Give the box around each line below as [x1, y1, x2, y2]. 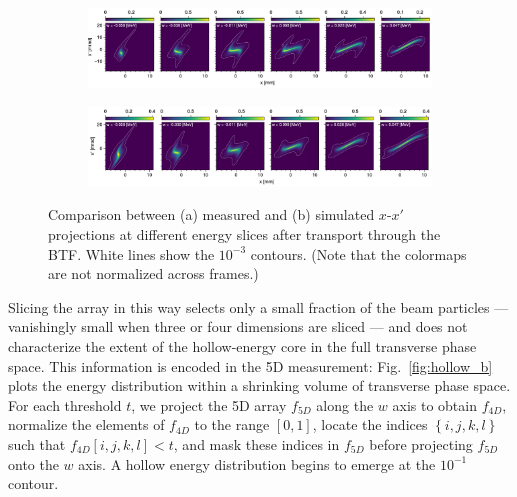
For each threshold [8, 394, 122, 415]
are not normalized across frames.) [48, 263, 259, 284]
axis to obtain [392, 394, 477, 415]
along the [316, 394, 374, 415]
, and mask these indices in [173, 433, 340, 454]
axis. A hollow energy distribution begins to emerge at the [78, 453, 436, 474]
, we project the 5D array [131, 394, 287, 415]
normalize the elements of [8, 414, 165, 435]
